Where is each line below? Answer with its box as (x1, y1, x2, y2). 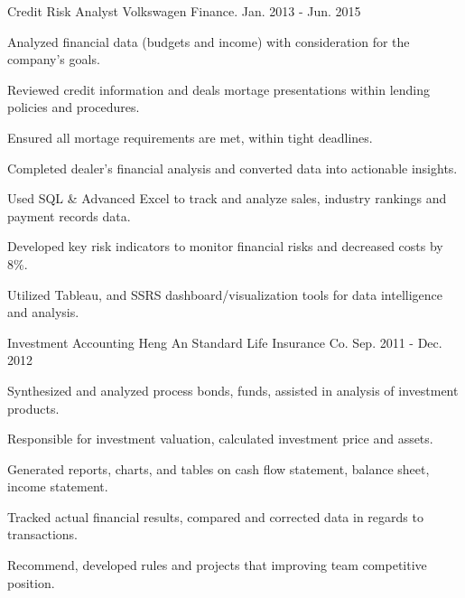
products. (7, 398, 60, 417)
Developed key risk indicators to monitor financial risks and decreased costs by (7, 237, 443, 256)
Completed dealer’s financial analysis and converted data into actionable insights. (7, 158, 458, 177)
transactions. (7, 525, 78, 544)
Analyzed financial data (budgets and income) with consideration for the (7, 32, 410, 51)
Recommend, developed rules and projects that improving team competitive (7, 556, 427, 575)
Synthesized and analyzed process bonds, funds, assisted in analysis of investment (7, 380, 459, 399)
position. (7, 573, 55, 592)
